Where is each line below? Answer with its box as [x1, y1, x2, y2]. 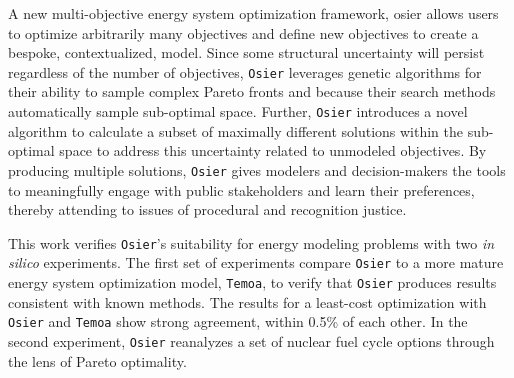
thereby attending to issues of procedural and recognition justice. [8, 199, 407, 220]
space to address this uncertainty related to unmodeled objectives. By [59, 140, 487, 161]
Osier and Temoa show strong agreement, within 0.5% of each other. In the [8, 311, 468, 332]
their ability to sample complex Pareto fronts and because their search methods [8, 81, 496, 102]
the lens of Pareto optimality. [8, 350, 187, 371]
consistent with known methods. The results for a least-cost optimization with [8, 291, 487, 312]
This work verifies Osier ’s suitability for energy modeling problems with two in [8, 232, 495, 253]
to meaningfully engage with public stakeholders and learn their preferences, [8, 179, 475, 200]
